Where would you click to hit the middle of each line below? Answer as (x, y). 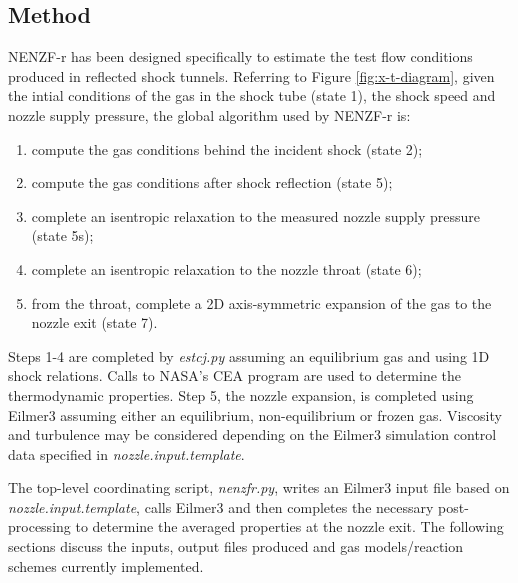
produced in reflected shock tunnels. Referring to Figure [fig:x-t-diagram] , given (251, 75)
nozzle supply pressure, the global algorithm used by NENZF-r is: (209, 114)
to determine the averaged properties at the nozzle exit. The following (289, 526)
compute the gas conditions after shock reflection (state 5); (212, 182)
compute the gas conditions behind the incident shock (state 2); (227, 148)
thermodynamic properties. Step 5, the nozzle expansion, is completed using (241, 394)
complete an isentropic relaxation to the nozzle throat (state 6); (226, 268)
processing (39, 526)
